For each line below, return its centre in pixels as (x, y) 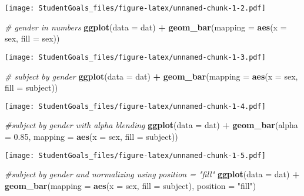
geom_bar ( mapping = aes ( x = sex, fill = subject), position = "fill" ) (131, 185)
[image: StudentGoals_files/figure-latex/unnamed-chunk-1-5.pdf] (135, 155)
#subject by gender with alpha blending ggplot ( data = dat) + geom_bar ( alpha (151, 125)
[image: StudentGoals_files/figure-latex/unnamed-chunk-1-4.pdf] (135, 106)
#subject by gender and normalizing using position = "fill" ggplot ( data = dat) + (152, 174)
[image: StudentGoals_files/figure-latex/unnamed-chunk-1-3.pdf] (135, 57)
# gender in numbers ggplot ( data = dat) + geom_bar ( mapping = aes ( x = (146, 27)
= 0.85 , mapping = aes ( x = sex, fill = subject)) (91, 136)
